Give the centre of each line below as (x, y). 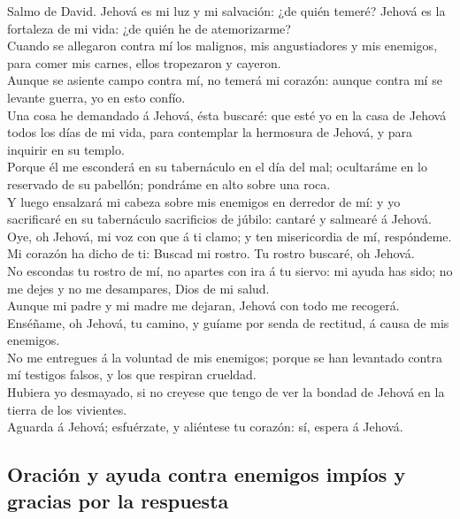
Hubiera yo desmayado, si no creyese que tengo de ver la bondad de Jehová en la (226, 392)
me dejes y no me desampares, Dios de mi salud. (138, 288)
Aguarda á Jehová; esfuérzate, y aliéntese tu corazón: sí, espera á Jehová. (205, 427)
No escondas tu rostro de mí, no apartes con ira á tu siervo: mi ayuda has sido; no (230, 270)
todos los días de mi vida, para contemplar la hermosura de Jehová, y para (210, 132)
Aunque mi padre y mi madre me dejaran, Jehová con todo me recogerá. (203, 305)
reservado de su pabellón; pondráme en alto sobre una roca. (169, 183)
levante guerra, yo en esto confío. (96, 97)
